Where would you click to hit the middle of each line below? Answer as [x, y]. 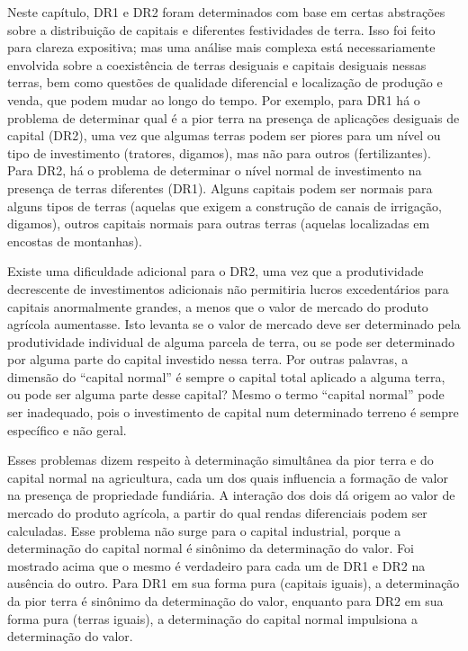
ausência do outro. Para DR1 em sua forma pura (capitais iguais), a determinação [234, 583]
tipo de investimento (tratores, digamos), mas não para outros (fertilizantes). [219, 152]
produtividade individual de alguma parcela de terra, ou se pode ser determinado [231, 341]
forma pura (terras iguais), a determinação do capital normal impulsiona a [212, 618]
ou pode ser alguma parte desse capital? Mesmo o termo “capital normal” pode [226, 394]
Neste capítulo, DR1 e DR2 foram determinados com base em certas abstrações [226, 12]
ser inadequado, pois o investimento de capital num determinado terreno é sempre [233, 412]
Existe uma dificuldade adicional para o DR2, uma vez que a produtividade [216, 271]
